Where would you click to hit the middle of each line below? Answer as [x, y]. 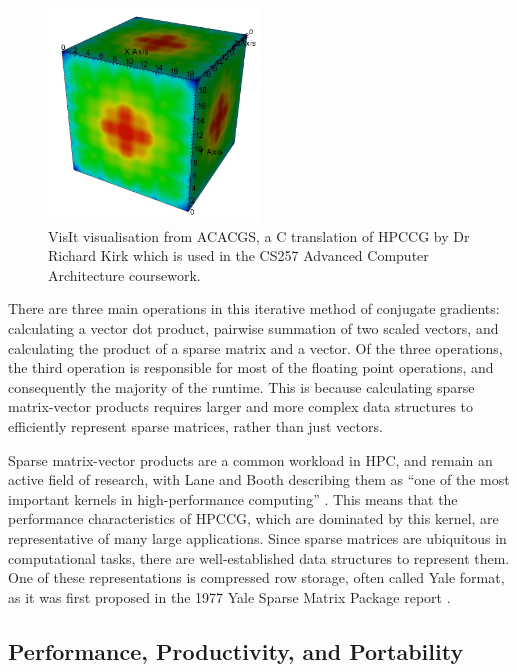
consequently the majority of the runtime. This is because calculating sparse [241, 386]
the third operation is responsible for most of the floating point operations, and [251, 367]
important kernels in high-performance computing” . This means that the [233, 498]
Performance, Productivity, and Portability [236, 650]
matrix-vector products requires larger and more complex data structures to [241, 406]
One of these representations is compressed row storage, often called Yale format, [256, 577]
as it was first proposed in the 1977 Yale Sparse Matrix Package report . [229, 596]
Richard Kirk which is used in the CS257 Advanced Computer [238, 255]
